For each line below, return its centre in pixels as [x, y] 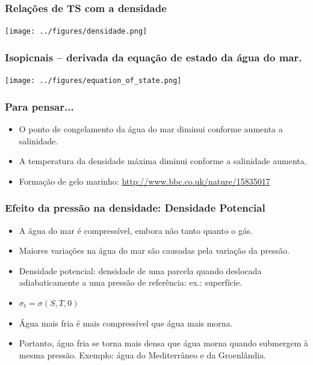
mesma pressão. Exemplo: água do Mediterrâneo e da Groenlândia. [142, 354]
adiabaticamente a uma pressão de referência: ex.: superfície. [130, 282]
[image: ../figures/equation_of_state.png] [93, 81]
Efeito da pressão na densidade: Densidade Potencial [135, 208]
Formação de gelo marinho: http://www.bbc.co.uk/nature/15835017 [144, 181]
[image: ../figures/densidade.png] [76, 32]
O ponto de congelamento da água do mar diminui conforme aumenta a [151, 128]
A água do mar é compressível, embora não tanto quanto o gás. [136, 230]
